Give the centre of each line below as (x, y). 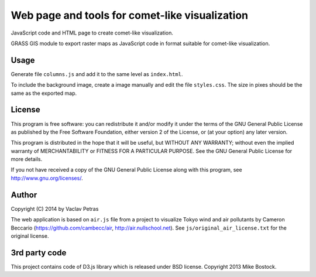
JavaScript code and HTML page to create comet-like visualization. (92, 33)
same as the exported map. (44, 93)
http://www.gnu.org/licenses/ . (47, 178)
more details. (27, 159)
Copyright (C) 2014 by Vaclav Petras (55, 208)
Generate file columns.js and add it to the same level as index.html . (97, 74)
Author (24, 195)
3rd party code (39, 253)
